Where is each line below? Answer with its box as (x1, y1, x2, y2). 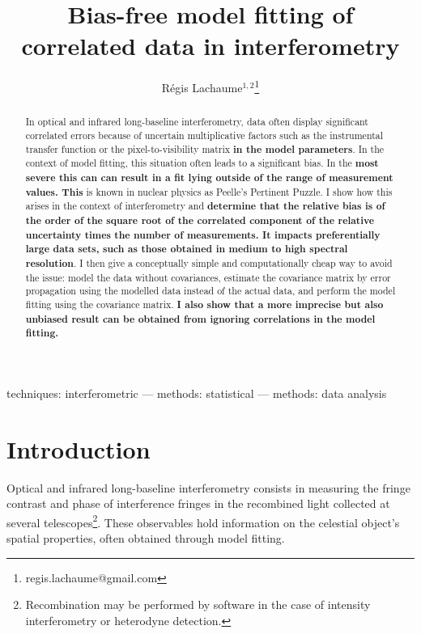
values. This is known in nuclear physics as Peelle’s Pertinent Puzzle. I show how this (25, 184, 393, 199)
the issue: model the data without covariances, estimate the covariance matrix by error (25, 270, 391, 284)
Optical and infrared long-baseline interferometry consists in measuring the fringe (6, 479, 410, 496)
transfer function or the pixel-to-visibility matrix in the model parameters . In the (25, 142, 385, 156)
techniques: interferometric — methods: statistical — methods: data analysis (6, 384, 387, 401)
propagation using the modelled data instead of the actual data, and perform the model (25, 284, 396, 298)
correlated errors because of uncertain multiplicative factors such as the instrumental (25, 129, 384, 142)
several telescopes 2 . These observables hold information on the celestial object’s (6, 511, 400, 530)
